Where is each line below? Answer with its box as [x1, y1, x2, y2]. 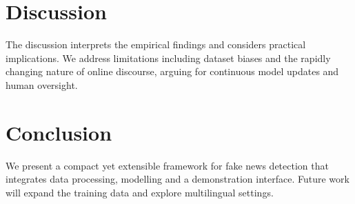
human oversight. [6, 77, 78, 92]
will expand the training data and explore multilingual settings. [6, 185, 274, 199]
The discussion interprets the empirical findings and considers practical [6, 37, 306, 52]
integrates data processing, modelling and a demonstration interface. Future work [6, 172, 349, 186]
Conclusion [6, 118, 112, 146]
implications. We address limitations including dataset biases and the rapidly [6, 50, 331, 65]
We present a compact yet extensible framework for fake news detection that [6, 158, 329, 172]
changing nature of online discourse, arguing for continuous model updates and [6, 64, 339, 79]
